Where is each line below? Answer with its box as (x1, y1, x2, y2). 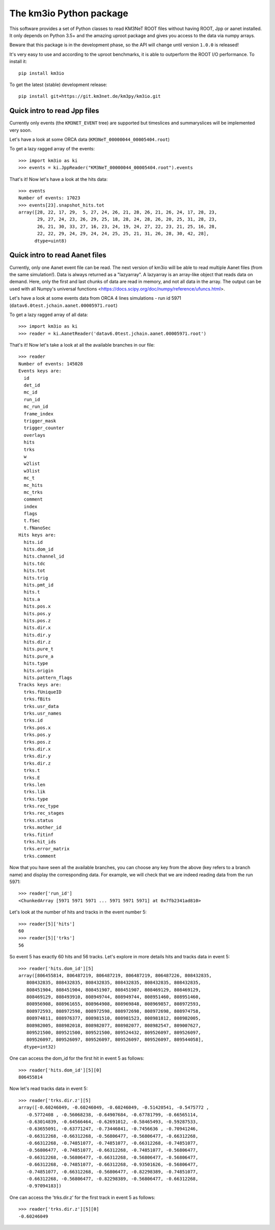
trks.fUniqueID (23, 689, 62, 695)
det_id (23, 382, 40, 388)
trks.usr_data (23, 703, 59, 709)
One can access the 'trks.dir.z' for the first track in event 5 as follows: (9, 1194, 155, 1200)
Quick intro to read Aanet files (9, 251, 106, 259)
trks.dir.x (23, 746, 51, 752)
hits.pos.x (23, 604, 51, 609)
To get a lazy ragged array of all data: (9, 311, 89, 318)
